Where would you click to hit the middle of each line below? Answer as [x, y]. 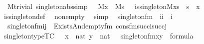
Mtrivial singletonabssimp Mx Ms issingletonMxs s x [103, 6]
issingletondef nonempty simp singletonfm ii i [88, 16]
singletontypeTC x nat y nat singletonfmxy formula [99, 35]
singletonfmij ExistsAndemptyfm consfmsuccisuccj [87, 26]
